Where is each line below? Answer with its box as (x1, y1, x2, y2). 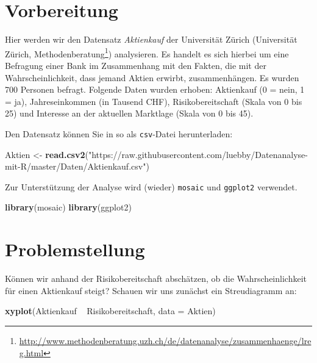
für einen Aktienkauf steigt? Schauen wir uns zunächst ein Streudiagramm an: (5, 284, 297, 297)
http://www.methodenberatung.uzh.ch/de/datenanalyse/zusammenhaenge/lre (19, 334, 312, 347)
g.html (19, 346, 44, 359)
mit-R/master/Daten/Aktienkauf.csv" (5, 160, 146, 173)
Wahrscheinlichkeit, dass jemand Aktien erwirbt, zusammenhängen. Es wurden (5, 71, 299, 84)
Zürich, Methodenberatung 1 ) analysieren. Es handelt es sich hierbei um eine (5, 45, 289, 60)
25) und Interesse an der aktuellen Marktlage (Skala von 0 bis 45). (5, 107, 254, 120)
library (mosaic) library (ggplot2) (5, 201, 132, 214)
